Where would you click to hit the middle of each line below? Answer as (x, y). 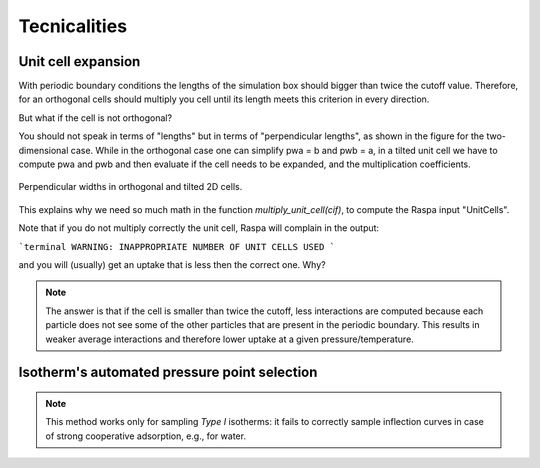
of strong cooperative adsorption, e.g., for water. (146, 436)
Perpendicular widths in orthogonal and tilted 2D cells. (130, 187)
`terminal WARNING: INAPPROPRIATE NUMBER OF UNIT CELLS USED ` (176, 246)
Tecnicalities (73, 26)
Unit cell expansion (79, 61)
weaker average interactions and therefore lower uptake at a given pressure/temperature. (229, 339)
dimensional (43, 150)
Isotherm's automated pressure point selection (168, 372)
